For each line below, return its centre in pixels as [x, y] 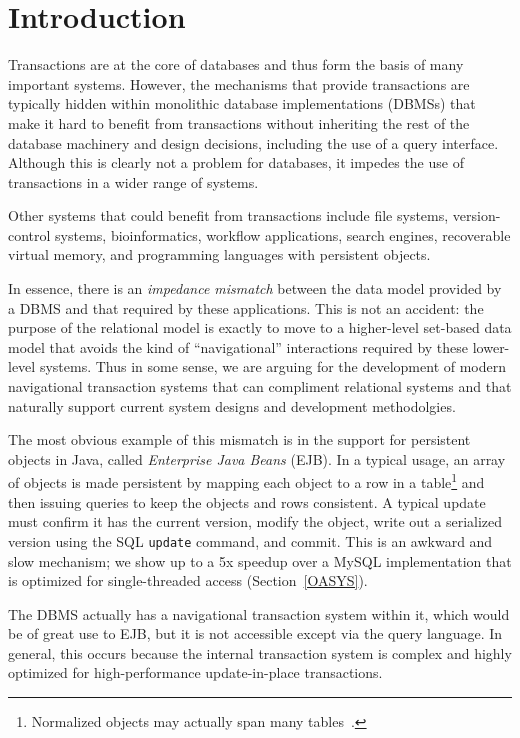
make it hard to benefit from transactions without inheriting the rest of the [239, 122]
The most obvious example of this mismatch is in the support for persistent [239, 439]
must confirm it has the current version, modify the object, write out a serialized [255, 521]
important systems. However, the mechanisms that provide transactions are [239, 83]
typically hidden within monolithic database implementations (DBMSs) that [242, 103]
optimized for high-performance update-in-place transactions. [195, 672]
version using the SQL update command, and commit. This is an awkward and [250, 540]
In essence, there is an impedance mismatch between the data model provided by [255, 288]
